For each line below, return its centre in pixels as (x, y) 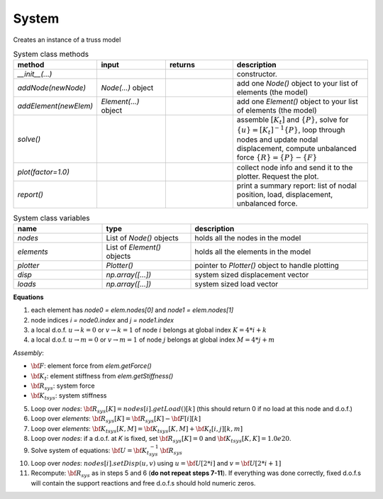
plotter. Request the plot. (278, 176)
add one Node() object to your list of (297, 84)
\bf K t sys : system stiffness (69, 397)
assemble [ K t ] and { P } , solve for (293, 120)
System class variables (51, 218)
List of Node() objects (142, 237)
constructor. (257, 74)
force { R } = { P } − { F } (277, 157)
